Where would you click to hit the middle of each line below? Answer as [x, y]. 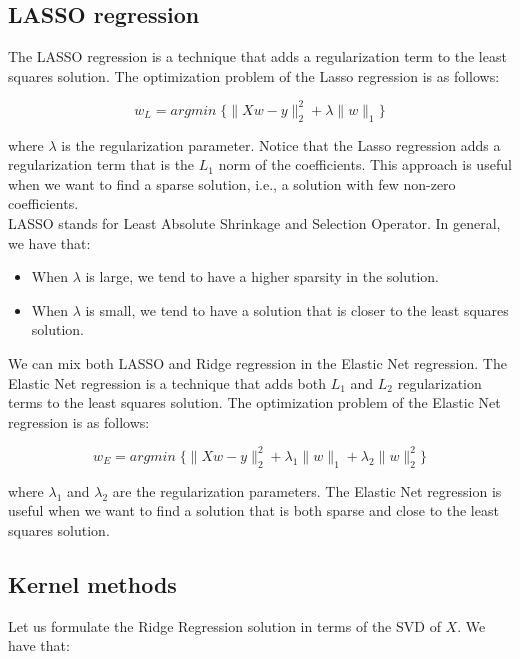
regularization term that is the [101, 164]
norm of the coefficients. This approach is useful [365, 164]
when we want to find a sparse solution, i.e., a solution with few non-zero [232, 183]
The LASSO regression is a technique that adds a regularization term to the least [257, 56]
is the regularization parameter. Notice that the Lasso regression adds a [281, 144]
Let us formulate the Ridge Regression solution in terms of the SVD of [224, 625]
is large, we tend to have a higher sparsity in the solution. [262, 276]
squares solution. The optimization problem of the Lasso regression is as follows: [254, 75]
